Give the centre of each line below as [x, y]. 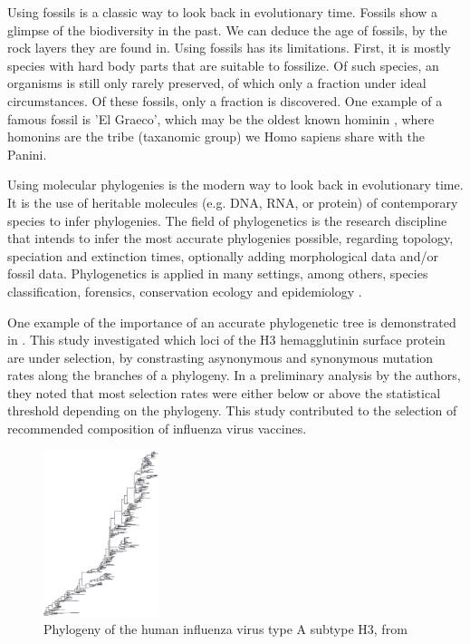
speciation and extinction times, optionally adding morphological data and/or [223, 255]
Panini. [27, 154]
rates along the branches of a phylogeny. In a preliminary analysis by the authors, [234, 375]
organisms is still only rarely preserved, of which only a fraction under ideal [217, 83]
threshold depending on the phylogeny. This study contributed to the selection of [232, 410]
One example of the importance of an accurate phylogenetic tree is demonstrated [232, 322]
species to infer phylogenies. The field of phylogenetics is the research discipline [227, 220]
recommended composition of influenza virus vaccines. [157, 429]
